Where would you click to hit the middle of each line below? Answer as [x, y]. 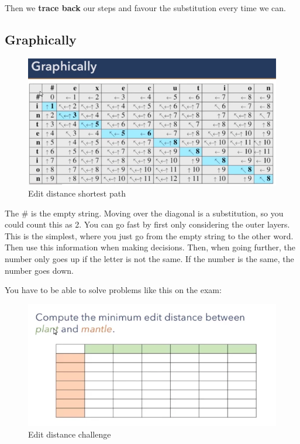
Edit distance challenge [70, 434]
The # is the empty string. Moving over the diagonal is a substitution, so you [144, 213]
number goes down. [39, 270]
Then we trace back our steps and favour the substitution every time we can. [145, 8]
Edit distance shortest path [77, 193]
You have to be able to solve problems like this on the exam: [113, 290]
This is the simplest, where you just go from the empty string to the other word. [149, 235]
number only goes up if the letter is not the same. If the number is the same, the [149, 259]
